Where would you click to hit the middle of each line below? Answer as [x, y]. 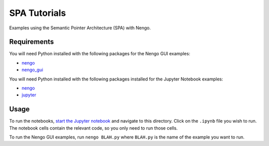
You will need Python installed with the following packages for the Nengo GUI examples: [100, 54]
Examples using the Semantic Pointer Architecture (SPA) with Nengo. [80, 28]
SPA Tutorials [38, 13]
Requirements [32, 42]
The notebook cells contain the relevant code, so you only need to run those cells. [93, 128]
